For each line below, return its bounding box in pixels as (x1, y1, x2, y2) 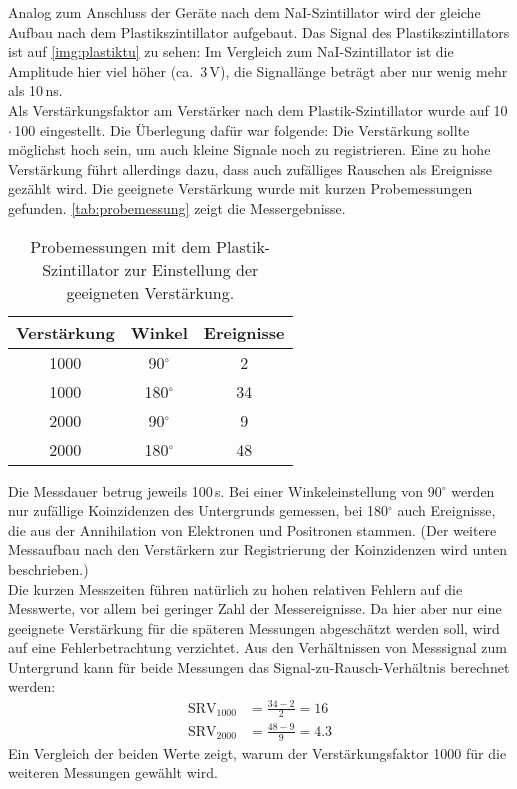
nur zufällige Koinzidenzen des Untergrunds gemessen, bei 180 (8, 500, 388, 521)
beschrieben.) (8, 558, 89, 579)
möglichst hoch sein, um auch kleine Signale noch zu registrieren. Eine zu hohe (8, 139, 491, 160)
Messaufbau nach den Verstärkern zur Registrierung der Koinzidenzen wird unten (8, 539, 508, 560)
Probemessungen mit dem (30, 234, 211, 258)
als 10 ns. (8, 80, 63, 101)
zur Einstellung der (124, 257, 259, 281)
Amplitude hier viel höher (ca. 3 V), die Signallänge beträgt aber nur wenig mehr (8, 60, 508, 81)
